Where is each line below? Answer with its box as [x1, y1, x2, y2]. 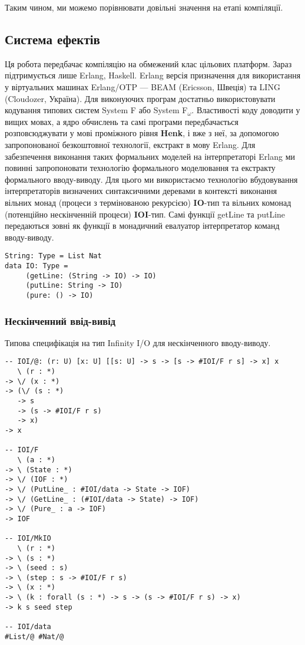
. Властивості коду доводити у [191, 104, 300, 116]
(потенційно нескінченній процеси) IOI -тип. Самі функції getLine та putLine [5, 208, 286, 220]
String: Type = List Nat [5, 252, 102, 261]
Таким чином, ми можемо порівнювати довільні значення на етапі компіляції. [5, 1, 283, 13]
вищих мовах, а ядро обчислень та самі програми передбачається [5, 115, 238, 127]
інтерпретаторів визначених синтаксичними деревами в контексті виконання [5, 185, 277, 197]
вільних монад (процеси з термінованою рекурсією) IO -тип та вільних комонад [5, 196, 291, 208]
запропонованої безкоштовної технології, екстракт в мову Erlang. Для [5, 138, 256, 150]
